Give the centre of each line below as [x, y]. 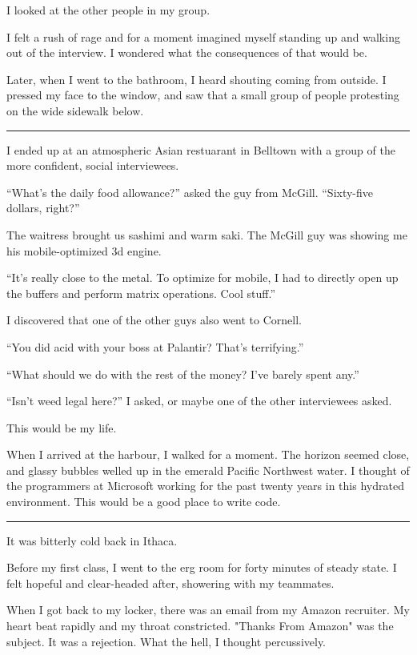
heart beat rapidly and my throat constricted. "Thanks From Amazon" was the [200, 626]
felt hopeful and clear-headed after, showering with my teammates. [170, 583]
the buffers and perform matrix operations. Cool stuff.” [141, 293]
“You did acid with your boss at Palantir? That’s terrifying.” [155, 346]
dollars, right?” [43, 208]
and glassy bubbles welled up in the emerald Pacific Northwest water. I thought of [208, 470]
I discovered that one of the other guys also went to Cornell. [154, 320]
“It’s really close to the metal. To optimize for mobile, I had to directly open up [202, 277]
